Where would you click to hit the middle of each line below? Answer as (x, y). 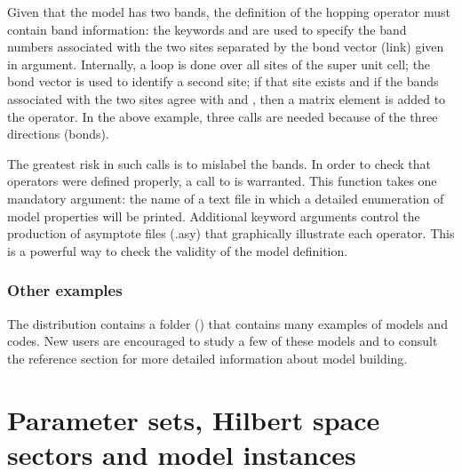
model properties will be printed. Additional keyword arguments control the (214, 216)
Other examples (65, 290)
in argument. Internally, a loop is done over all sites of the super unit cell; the (219, 64)
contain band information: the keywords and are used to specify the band (207, 29)
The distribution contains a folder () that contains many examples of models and (227, 323)
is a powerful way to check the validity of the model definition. (178, 250)
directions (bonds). (58, 134)
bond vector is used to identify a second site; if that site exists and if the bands (223, 81)
